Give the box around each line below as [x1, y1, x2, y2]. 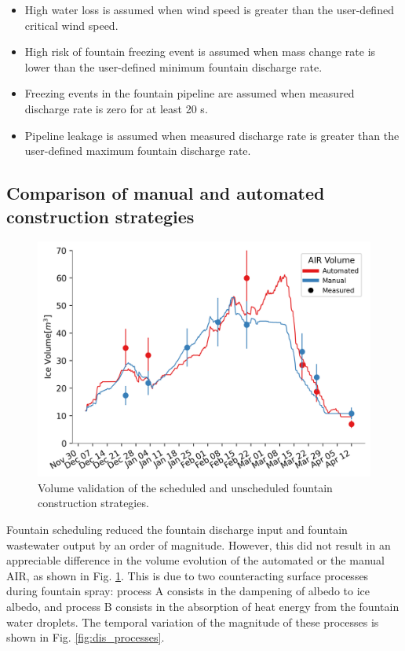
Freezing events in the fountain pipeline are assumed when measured [24, 85, 355, 101]
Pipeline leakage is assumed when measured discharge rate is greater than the [24, 127, 400, 143]
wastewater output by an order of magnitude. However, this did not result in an [6, 536, 391, 553]
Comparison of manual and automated [6, 181, 325, 205]
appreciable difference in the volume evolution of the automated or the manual [6, 552, 385, 568]
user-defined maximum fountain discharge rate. [24, 142, 251, 159]
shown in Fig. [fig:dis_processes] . [6, 629, 165, 645]
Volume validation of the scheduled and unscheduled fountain [38, 479, 333, 495]
